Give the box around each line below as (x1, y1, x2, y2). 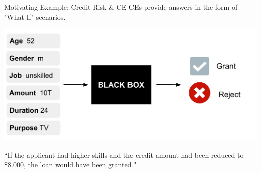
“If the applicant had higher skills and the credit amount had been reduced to (4, 149, 244, 160)
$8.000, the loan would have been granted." (4, 159, 137, 170)
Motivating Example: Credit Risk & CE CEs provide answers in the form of (4, 2, 238, 12)
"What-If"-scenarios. (4, 11, 66, 22)
